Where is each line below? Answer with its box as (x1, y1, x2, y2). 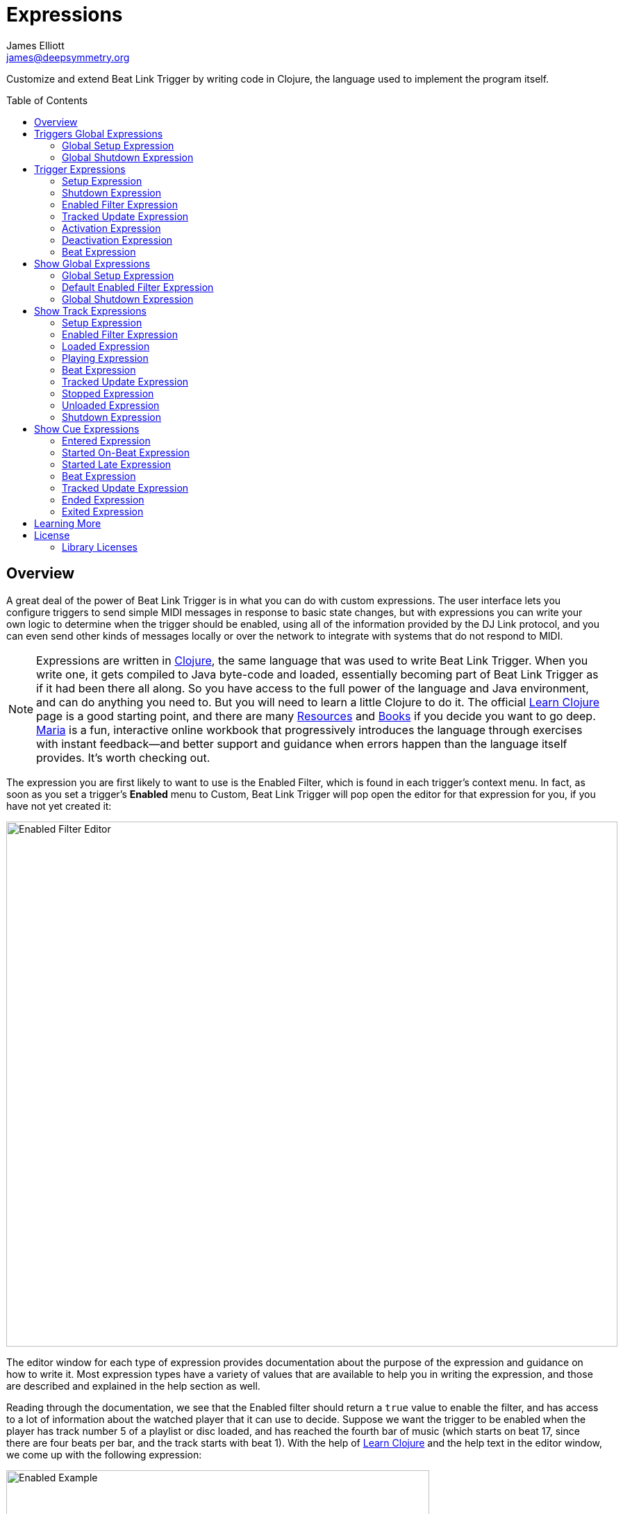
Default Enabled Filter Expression (62, 281, 214, 293)
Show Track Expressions (34, 304, 147, 317)
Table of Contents (6, 94, 88, 106)
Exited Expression (62, 505, 144, 517)
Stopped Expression (62, 387, 154, 399)
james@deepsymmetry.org (6, 51, 130, 63)
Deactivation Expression (62, 233, 173, 246)
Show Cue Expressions (34, 422, 140, 435)
